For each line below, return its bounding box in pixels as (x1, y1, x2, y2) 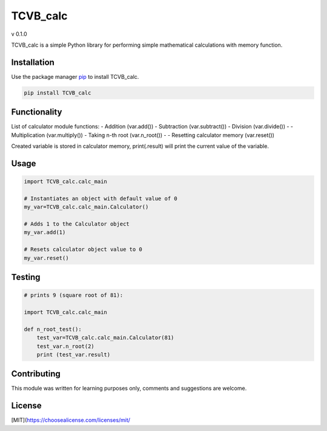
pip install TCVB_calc (24, 89, 91, 96)
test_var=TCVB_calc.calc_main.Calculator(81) (36, 334, 174, 341)
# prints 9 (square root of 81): (24, 292, 124, 299)
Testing (11, 272, 41, 282)
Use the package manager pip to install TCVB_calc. (11, 73, 139, 80)
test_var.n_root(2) (36, 342, 95, 350)
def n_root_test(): (24, 326, 82, 333)
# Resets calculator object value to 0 (24, 246, 142, 253)
